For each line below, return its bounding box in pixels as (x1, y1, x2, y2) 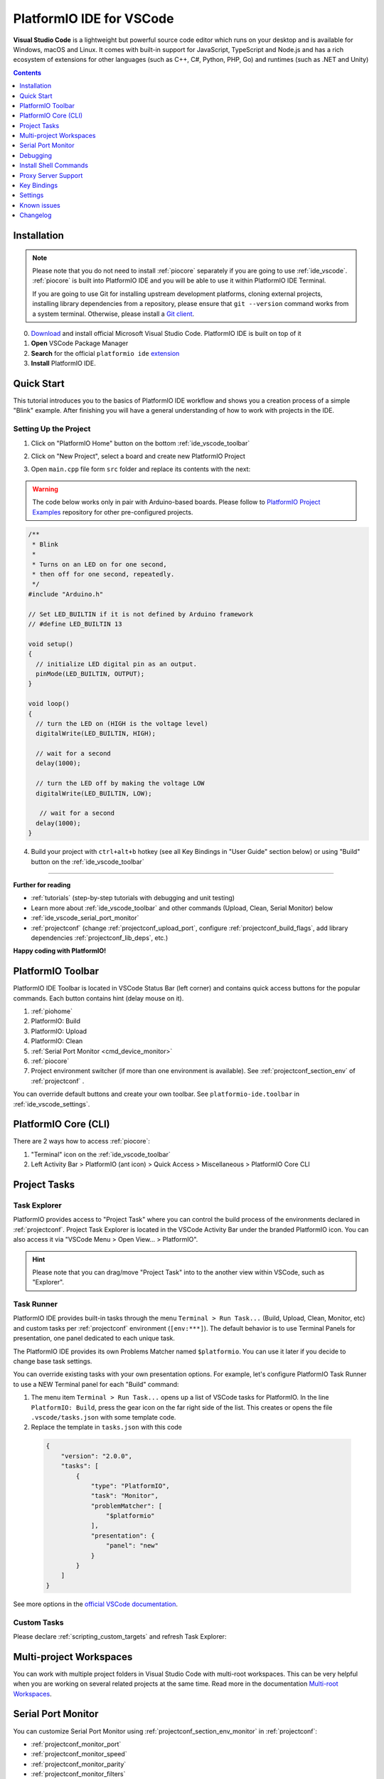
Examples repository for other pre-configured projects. (32, 507, 193, 516)
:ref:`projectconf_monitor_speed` (31, 1750, 127, 1758)
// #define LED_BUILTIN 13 (28, 620, 122, 628)
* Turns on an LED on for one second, (32, 560, 167, 569)
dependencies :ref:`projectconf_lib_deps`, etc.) (31, 933, 169, 942)
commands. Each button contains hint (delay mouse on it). (13, 993, 184, 1003)
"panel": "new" (105, 1541, 159, 1550)
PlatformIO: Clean (31, 1037, 83, 1045)
